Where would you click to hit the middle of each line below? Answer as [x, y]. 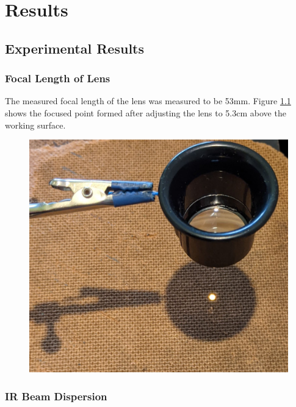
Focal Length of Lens [58, 78]
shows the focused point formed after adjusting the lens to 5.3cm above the [146, 112]
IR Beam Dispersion [56, 396]
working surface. [35, 125]
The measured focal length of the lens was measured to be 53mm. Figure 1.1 [148, 101]
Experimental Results [74, 48]
